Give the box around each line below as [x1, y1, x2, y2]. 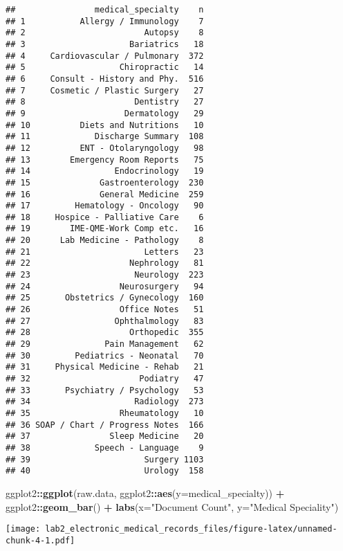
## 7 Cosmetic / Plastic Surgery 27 [6, 85, 204, 96]
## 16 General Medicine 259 [6, 189, 204, 199]
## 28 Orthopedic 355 [6, 327, 204, 338]
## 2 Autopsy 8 [6, 28, 204, 38]
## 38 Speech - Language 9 [6, 442, 204, 453]
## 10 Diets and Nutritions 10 [6, 120, 204, 130]
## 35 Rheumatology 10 [6, 408, 204, 418]
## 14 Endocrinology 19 [6, 166, 204, 177]
